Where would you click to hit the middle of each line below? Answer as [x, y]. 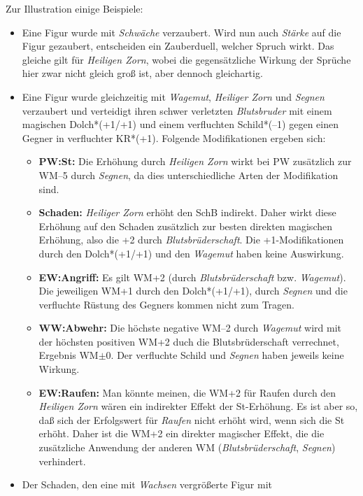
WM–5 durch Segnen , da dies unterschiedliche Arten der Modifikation [188, 175]
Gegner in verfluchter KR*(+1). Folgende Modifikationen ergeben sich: [174, 137]
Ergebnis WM [69, 355]
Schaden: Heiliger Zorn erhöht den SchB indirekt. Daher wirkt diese [187, 212]
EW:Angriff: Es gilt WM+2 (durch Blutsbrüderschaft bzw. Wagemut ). [192, 277]
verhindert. [62, 461]
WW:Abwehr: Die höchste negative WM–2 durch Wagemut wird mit [190, 328]
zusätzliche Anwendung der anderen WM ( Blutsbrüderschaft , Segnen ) [187, 447]
